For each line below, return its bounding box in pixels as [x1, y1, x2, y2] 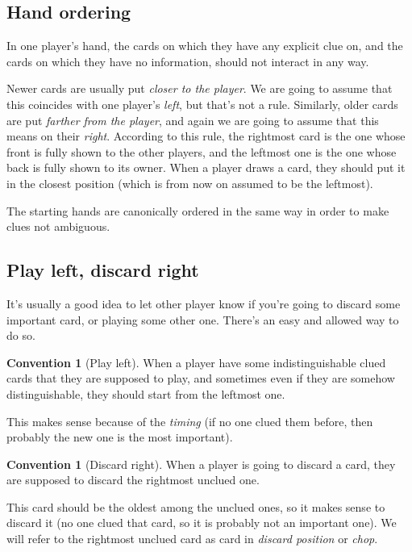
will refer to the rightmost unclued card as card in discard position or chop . [6, 530, 378, 547]
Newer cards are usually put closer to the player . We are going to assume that [6, 80, 393, 97]
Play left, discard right [6, 257, 199, 282]
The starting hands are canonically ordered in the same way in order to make [6, 202, 389, 219]
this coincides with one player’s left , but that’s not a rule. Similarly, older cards [6, 95, 398, 112]
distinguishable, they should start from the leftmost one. [6, 385, 285, 402]
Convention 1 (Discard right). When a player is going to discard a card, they [6, 455, 396, 472]
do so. [6, 327, 35, 344]
